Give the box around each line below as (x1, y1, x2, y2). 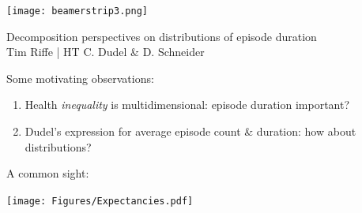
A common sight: (6, 165, 89, 181)
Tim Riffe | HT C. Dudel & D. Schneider (6, 43, 205, 60)
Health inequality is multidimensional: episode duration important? (25, 96, 350, 113)
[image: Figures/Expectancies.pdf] (6, 195, 194, 207)
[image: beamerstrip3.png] (6, 6, 148, 17)
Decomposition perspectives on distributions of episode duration (6, 28, 317, 44)
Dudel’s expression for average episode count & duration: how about (25, 123, 356, 140)
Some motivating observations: (6, 69, 154, 86)
